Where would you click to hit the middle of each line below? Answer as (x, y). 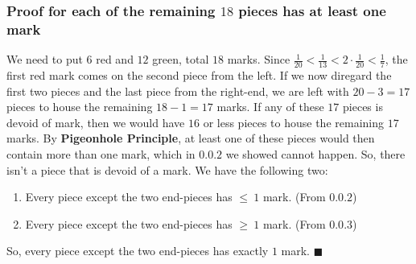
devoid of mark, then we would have (96, 122)
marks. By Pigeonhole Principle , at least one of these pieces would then (191, 138)
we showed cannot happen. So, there (315, 153)
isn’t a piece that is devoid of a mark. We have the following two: (167, 169)
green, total (181, 59)
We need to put (45, 59)
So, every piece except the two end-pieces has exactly (138, 251)
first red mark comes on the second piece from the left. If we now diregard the (199, 74)
